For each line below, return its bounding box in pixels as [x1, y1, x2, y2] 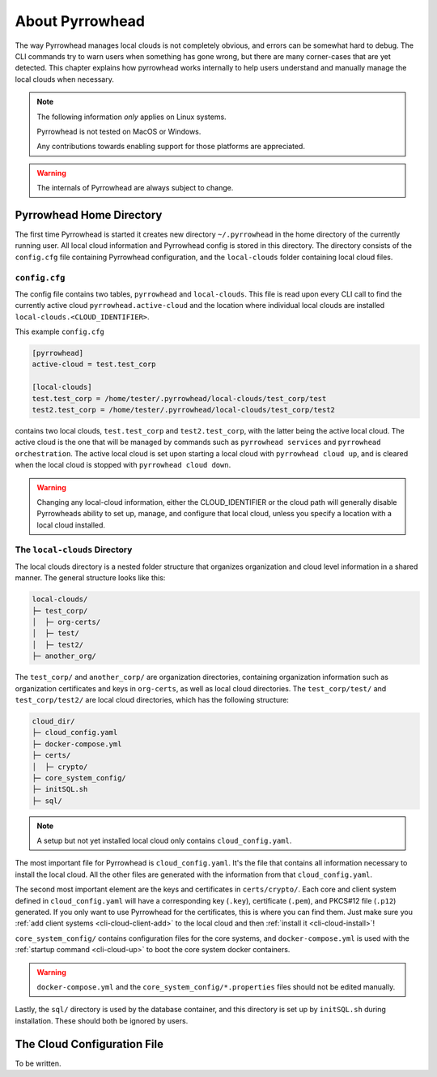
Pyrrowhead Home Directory [15, 207, 163, 222]
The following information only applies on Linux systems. [36, 112, 227, 122]
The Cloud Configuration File [15, 1037, 163, 1051]
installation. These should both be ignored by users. [15, 1015, 189, 1025]
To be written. [15, 1058, 62, 1068]
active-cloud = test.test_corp [32, 360, 157, 369]
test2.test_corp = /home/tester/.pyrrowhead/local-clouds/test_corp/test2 [32, 405, 336, 414]
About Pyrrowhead [15, 12, 146, 30]
